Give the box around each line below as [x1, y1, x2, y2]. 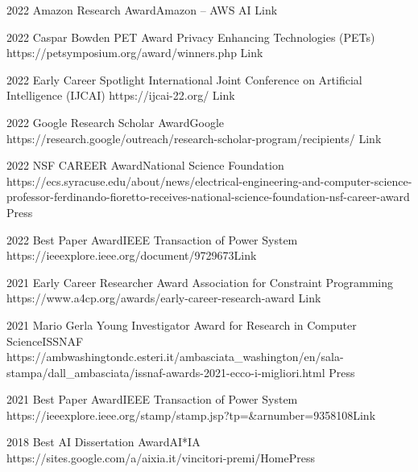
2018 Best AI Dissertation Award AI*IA [6, 433, 201, 450]
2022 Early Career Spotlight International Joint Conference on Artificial [6, 71, 362, 88]
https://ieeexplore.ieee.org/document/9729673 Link [6, 247, 257, 264]
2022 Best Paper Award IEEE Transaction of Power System [6, 231, 298, 248]
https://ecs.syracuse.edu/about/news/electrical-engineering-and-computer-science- [6, 172, 412, 189]
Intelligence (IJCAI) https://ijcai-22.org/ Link [6, 87, 235, 104]
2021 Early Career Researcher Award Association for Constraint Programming [6, 273, 394, 290]
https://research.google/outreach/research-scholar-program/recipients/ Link [6, 129, 382, 146]
